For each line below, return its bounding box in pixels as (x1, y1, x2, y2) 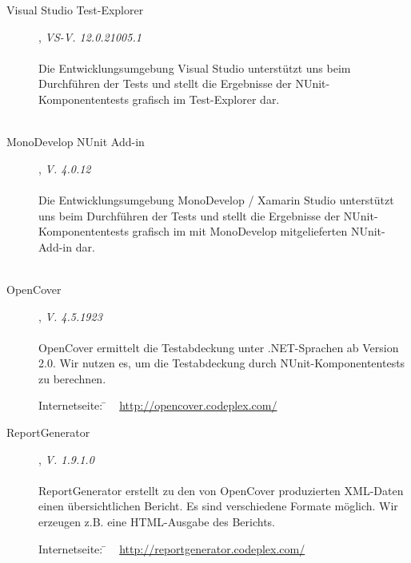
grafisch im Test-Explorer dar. (132, 90, 280, 107)
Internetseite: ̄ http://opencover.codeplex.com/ (38, 397, 277, 414)
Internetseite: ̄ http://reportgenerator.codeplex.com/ (38, 540, 305, 557)
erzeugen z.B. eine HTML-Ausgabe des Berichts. (38, 513, 276, 530)
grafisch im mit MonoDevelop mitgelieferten (132, 223, 348, 240)
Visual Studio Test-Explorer (6, 2, 144, 18)
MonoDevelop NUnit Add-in (6, 133, 145, 150)
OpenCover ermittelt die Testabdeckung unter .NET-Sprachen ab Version (38, 339, 399, 355)
